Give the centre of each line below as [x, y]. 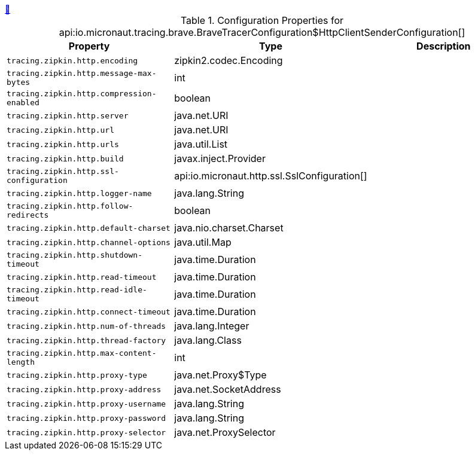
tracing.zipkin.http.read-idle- [77, 290]
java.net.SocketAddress [228, 389]
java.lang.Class [208, 340]
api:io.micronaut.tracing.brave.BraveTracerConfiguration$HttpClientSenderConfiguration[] [262, 32]
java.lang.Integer [212, 326]
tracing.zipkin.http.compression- [82, 94]
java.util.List [201, 144]
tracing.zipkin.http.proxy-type [77, 375]
